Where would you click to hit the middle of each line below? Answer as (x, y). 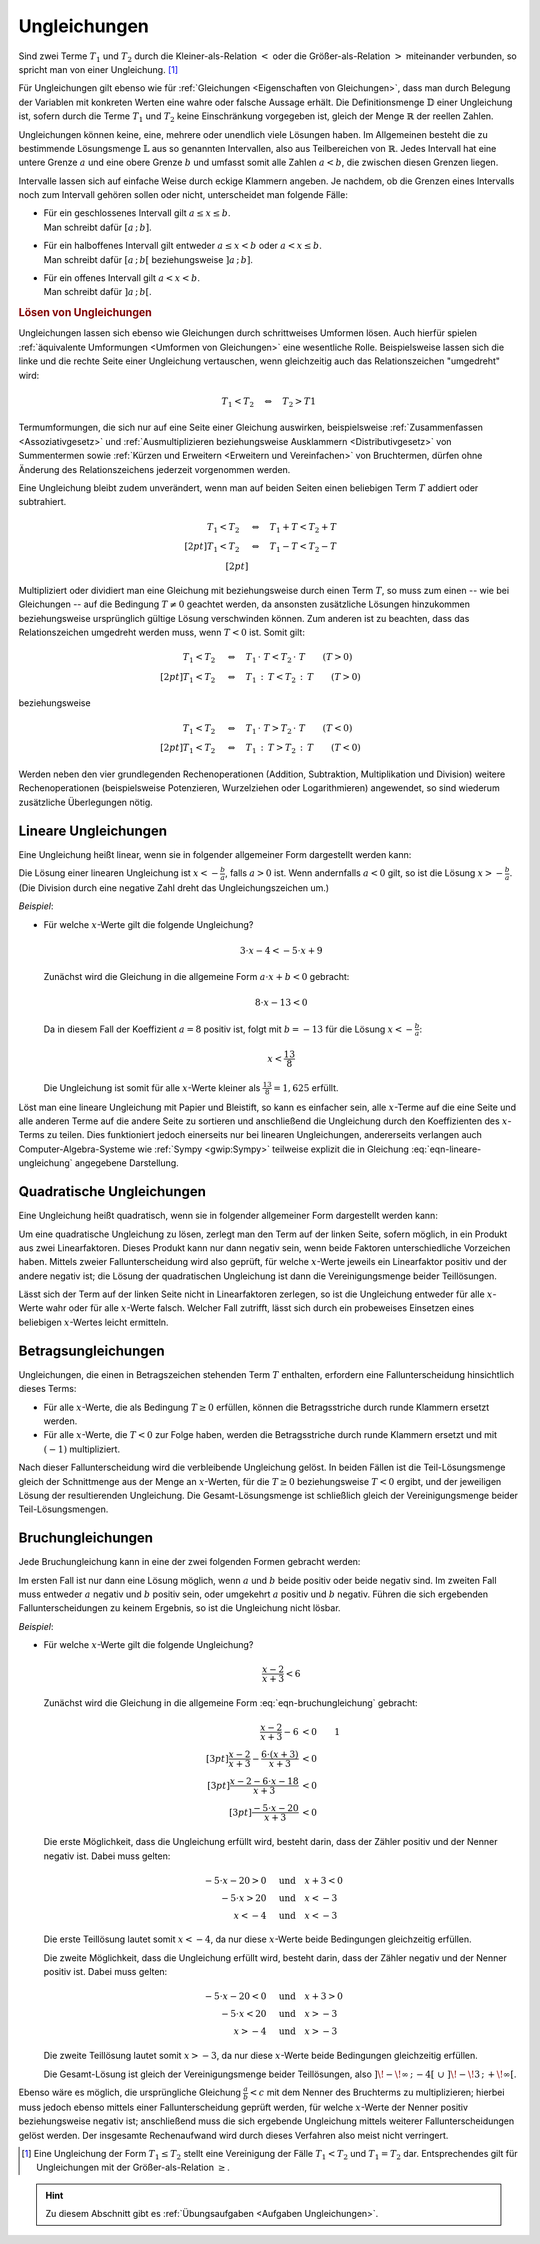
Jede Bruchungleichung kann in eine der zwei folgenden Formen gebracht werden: (189, 1562)
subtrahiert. (42, 502)
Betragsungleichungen (91, 1350)
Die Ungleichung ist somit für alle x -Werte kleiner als (152, 1087)
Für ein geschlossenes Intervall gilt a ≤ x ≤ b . (137, 213)
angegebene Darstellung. (126, 1163)
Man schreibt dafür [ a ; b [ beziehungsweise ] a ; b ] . (148, 259)
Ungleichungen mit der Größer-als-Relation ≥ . (133, 2167)
